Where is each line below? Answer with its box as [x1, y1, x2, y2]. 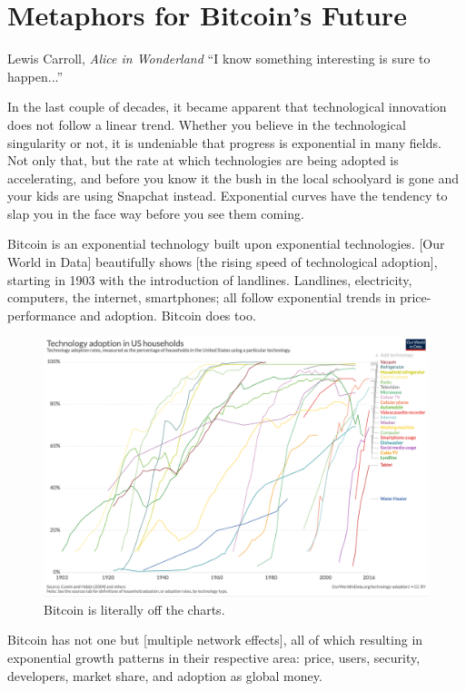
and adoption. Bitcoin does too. [80, 305, 256, 324]
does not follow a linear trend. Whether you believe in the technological [7, 114, 406, 133]
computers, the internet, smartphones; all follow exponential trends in [7, 288, 396, 307]
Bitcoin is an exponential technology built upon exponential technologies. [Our [7, 234, 445, 253]
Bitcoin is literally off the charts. [44, 599, 225, 618]
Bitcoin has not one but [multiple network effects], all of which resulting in [7, 630, 423, 649]
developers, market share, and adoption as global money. [7, 666, 322, 685]
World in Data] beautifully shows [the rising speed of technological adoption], [7, 252, 438, 271]
